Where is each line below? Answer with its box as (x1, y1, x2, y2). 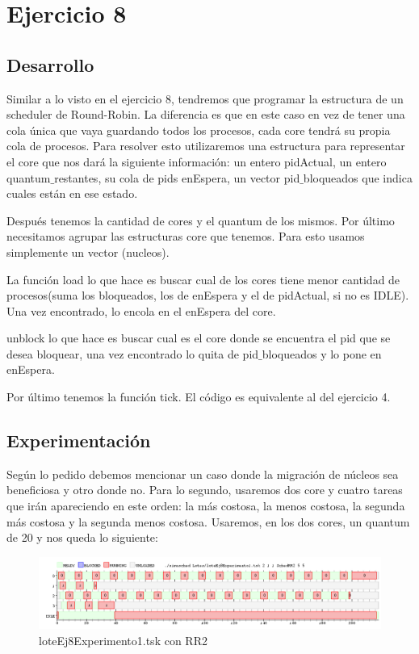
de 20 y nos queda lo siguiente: (6, 529, 158, 546)
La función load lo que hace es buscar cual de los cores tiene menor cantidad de (6, 270, 400, 287)
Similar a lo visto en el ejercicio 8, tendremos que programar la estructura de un (6, 90, 404, 107)
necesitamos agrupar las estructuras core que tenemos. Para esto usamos (6, 228, 365, 245)
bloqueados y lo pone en (262, 345, 382, 362)
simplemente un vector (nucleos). (6, 243, 170, 260)
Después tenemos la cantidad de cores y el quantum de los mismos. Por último (6, 212, 395, 228)
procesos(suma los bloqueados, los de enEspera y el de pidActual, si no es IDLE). (6, 287, 409, 304)
